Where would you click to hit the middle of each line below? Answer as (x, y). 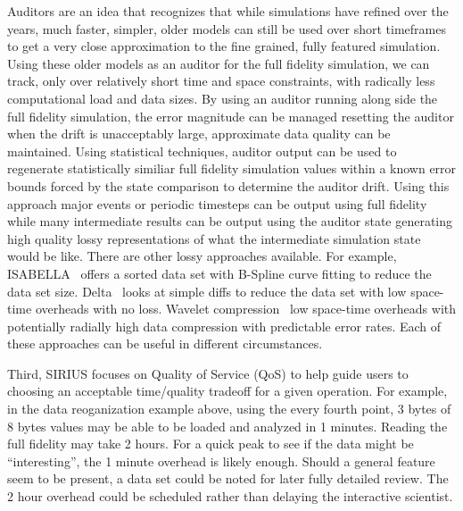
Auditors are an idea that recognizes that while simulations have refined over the (228, 11)
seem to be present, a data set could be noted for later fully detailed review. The (228, 478)
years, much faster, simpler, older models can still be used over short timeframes (227, 28)
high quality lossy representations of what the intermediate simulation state (214, 238)
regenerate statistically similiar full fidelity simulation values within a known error (232, 168)
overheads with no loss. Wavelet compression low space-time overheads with (246, 309)
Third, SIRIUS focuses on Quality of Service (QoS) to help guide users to (208, 373)
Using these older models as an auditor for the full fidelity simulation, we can (219, 63)
